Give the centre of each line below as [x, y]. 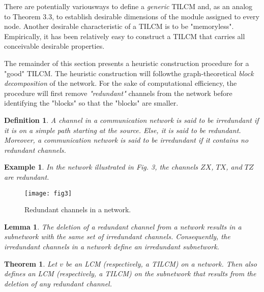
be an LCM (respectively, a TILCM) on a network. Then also [161, 263]
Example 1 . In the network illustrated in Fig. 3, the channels [101, 167]
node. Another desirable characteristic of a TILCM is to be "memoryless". [119, 26]
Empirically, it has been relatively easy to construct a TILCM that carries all [125, 36]
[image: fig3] [48, 193]
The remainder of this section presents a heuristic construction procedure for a [127, 63]
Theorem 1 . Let [31, 263]
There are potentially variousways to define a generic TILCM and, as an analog [128, 6]
